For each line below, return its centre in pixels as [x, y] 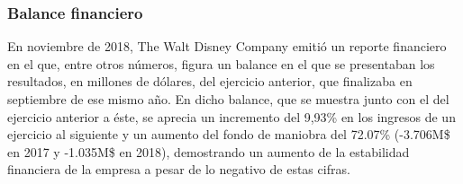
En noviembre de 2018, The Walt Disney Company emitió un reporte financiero [227, 46]
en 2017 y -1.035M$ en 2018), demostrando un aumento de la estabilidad [209, 151]
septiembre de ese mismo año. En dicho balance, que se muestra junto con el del [228, 99]
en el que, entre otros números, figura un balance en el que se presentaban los [221, 63]
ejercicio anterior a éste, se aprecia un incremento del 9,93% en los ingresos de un [231, 116]
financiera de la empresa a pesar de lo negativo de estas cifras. [179, 169]
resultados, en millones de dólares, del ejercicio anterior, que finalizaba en [210, 81]
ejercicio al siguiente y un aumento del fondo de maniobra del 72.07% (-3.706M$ [229, 134]
